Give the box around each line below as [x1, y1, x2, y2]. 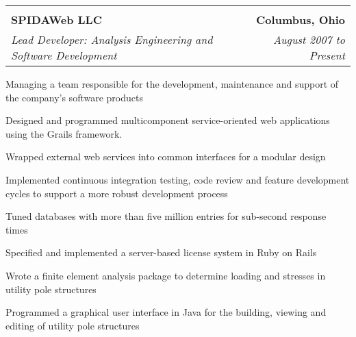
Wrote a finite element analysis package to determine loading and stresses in [5, 268, 326, 282]
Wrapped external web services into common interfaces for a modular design [5, 149, 326, 164]
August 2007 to [272, 32, 345, 47]
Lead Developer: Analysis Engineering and [11, 32, 213, 47]
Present [309, 47, 345, 63]
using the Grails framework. [5, 126, 123, 140]
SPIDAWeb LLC [11, 12, 102, 27]
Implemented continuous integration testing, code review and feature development [5, 172, 350, 186]
